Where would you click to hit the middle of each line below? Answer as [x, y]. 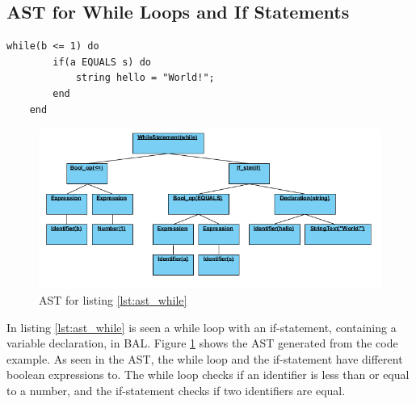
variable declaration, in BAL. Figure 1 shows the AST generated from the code [202, 343]
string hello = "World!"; [145, 78]
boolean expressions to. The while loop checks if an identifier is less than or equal [208, 375]
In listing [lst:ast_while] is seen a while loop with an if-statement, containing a [202, 327]
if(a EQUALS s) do [102, 62]
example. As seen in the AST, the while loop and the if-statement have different [205, 358]
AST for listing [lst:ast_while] [113, 299]
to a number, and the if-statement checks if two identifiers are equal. [176, 390]
